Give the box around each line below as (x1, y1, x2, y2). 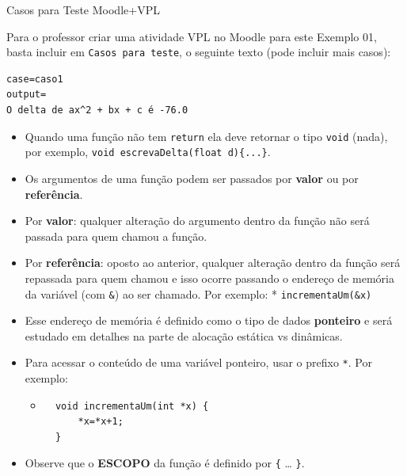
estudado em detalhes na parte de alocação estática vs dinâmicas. (25, 327, 343, 344)
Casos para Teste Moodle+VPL (6, 2, 160, 17)
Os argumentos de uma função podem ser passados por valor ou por (25, 169, 359, 186)
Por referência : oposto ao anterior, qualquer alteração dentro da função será (25, 254, 401, 271)
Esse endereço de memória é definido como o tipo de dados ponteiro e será (25, 312, 393, 329)
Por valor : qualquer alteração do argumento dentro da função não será (25, 212, 370, 229)
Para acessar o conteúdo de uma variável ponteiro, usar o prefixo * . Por (25, 354, 372, 371)
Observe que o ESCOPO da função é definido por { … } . (25, 455, 305, 471)
